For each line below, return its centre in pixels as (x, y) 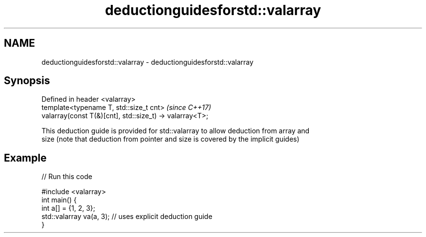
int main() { (59, 200)
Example (25, 158)
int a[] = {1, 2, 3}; (68, 208)
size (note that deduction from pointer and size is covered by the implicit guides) (170, 139)
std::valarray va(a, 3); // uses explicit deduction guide (127, 217)
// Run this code (67, 177)
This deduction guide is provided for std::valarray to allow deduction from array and (176, 131)
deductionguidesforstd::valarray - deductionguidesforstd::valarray (148, 62)
